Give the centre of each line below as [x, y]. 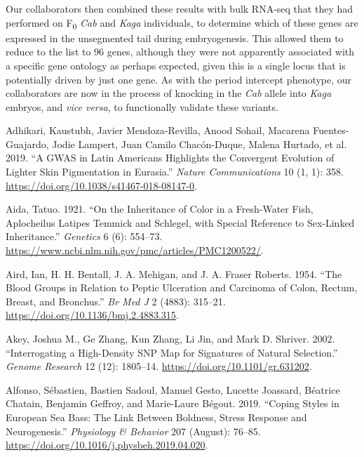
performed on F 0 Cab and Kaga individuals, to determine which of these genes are [182, 23]
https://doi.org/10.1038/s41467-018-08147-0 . [101, 185]
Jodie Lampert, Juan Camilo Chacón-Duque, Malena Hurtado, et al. [200, 144]
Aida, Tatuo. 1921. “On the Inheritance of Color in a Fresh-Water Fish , [160, 209]
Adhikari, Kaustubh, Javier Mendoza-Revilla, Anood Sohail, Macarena [158, 130]
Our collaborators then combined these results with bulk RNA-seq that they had [180, 8]
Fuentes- [331, 130]
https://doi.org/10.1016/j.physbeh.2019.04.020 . [107, 445]
